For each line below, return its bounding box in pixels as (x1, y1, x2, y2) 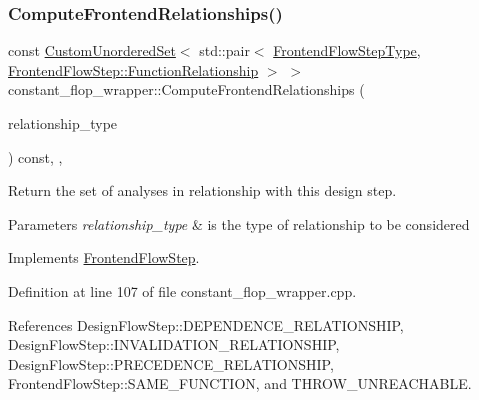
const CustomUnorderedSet (8, 40, 176, 61)
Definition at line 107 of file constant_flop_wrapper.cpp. (8, 280, 357, 301)
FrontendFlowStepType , (273, 40, 421, 61)
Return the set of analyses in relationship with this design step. (8, 180, 397, 201)
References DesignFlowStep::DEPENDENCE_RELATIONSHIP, (8, 314, 404, 335)
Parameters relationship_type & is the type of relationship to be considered (8, 213, 470, 234)
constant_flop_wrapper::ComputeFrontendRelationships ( (8, 79, 365, 100)
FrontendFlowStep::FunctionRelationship (8, 59, 259, 80)
